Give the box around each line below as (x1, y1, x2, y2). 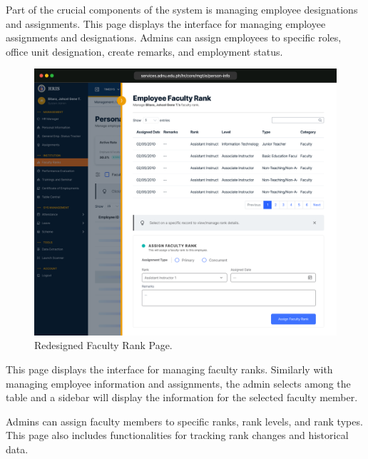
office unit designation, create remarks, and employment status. (6, 44, 283, 59)
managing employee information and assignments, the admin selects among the (6, 375, 351, 390)
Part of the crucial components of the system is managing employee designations (6, 2, 358, 16)
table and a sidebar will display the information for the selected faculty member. (6, 390, 358, 405)
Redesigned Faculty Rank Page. (34, 338, 173, 353)
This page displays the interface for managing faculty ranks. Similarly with (6, 362, 333, 377)
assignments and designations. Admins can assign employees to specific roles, (6, 30, 342, 45)
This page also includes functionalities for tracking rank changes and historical (6, 428, 349, 443)
